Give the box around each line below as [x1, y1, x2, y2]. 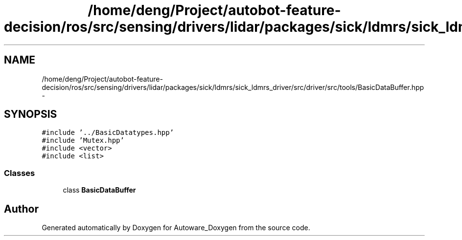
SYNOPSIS [4, 108, 57, 121]
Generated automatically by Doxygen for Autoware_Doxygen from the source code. [42, 223, 310, 232]
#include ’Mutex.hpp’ [42, 136, 124, 145]
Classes [4, 168, 35, 178]
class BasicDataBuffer [63, 186, 136, 195]
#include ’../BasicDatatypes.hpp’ [42, 129, 174, 137]
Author [4, 202, 39, 215]
